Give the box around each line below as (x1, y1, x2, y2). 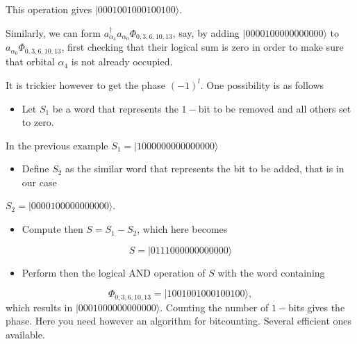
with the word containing (217, 265, 325, 279)
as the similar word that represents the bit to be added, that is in (65, 161, 344, 176)
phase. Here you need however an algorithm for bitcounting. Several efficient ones (6, 313, 352, 328)
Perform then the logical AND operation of (22, 265, 206, 279)
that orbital (6, 54, 55, 69)
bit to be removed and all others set (198, 101, 351, 115)
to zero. (22, 115, 54, 129)
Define (22, 161, 49, 176)
